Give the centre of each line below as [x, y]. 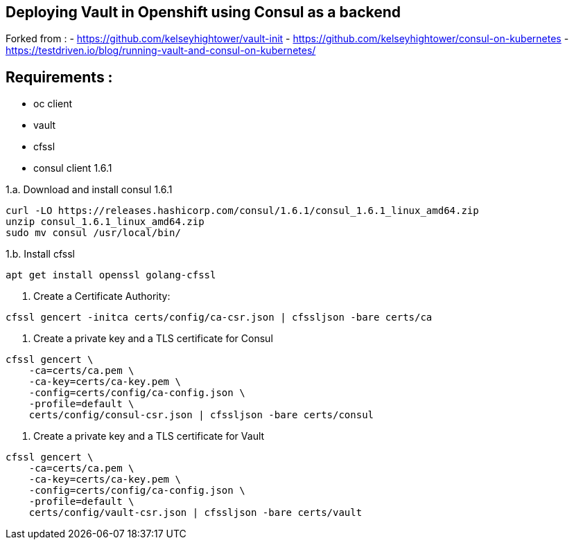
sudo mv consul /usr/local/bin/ [93, 233]
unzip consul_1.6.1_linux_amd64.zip [105, 222]
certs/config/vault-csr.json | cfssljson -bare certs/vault [195, 513]
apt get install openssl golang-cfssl [111, 275]
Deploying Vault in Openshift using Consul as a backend [203, 12]
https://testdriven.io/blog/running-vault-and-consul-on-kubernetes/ [161, 51]
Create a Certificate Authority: [102, 296]
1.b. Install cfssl [40, 254]
